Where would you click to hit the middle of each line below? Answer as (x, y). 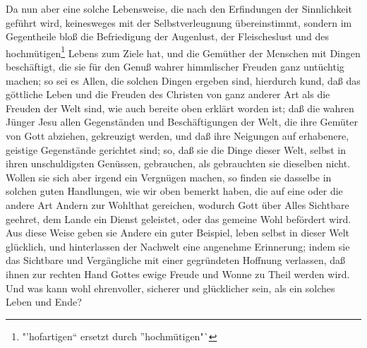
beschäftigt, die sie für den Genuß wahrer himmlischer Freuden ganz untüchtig (175, 67)
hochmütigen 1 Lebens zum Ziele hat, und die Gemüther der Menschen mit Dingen (183, 52)
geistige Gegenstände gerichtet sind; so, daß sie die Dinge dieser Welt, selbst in (176, 149)
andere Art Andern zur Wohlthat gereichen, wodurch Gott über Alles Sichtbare (178, 204)
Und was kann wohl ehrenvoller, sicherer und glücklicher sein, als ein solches (170, 288)
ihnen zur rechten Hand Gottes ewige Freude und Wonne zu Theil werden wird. (178, 274)
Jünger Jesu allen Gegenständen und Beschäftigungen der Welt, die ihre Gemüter (182, 122)
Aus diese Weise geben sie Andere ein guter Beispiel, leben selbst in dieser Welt (178, 233)
